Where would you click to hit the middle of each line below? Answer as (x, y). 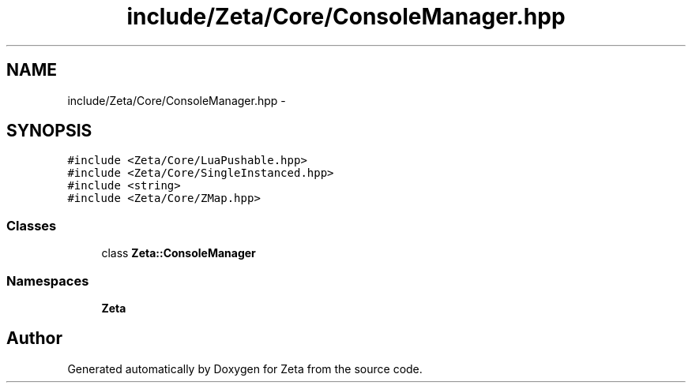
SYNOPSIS (49, 131)
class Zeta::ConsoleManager (179, 253)
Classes (32, 225)
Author (34, 339)
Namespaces (48, 281)
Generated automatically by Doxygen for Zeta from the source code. (245, 368)
